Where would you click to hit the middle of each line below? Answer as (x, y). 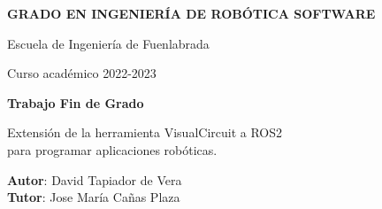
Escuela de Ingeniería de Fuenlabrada (108, 43)
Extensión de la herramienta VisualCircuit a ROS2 (145, 132)
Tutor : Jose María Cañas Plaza (94, 197)
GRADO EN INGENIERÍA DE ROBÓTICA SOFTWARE (191, 13)
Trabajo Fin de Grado (76, 102)
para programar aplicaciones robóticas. (112, 149)
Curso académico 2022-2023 (82, 73)
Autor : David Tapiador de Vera (95, 179)
